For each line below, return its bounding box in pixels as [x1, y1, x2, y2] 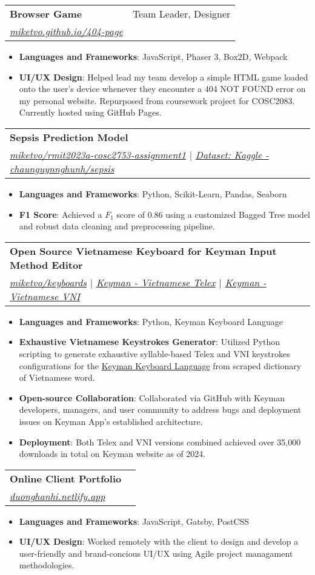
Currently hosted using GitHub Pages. [19, 106, 162, 119]
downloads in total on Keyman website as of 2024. [19, 447, 206, 460]
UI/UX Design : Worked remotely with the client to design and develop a [19, 535, 299, 548]
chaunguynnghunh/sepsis [10, 161, 114, 176]
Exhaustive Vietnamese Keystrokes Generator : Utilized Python [19, 335, 280, 348]
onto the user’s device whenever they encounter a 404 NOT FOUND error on [19, 82, 306, 95]
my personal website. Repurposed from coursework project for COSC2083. [19, 94, 295, 107]
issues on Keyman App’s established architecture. [19, 415, 203, 427]
